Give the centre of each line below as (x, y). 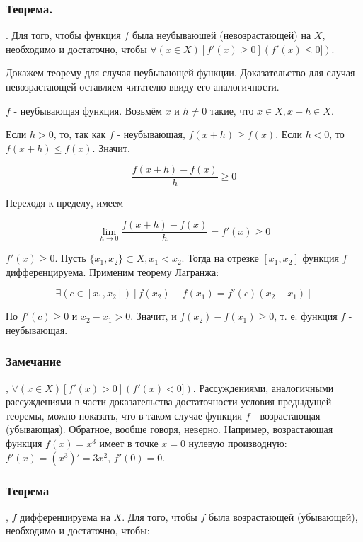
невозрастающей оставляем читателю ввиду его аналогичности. (143, 86)
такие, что (232, 110)
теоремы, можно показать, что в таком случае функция (124, 415)
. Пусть (70, 258)
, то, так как (80, 134)
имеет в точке (129, 443)
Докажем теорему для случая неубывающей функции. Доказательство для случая (180, 73)
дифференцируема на (65, 516)
